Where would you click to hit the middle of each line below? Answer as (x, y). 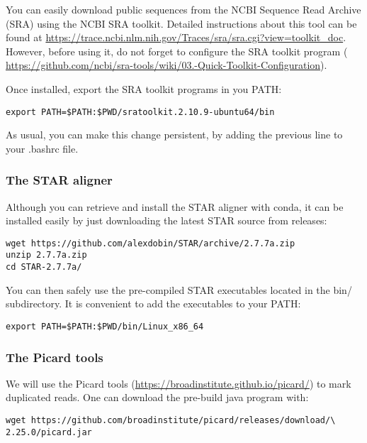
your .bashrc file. (42, 148)
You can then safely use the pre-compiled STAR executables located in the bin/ (179, 289)
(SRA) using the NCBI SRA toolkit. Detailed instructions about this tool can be (181, 23)
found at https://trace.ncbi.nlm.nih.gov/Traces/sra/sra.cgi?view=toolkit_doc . (176, 37)
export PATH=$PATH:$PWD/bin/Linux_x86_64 (105, 326)
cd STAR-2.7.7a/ (44, 267)
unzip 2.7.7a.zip (46, 255)
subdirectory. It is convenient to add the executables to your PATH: (153, 303)
